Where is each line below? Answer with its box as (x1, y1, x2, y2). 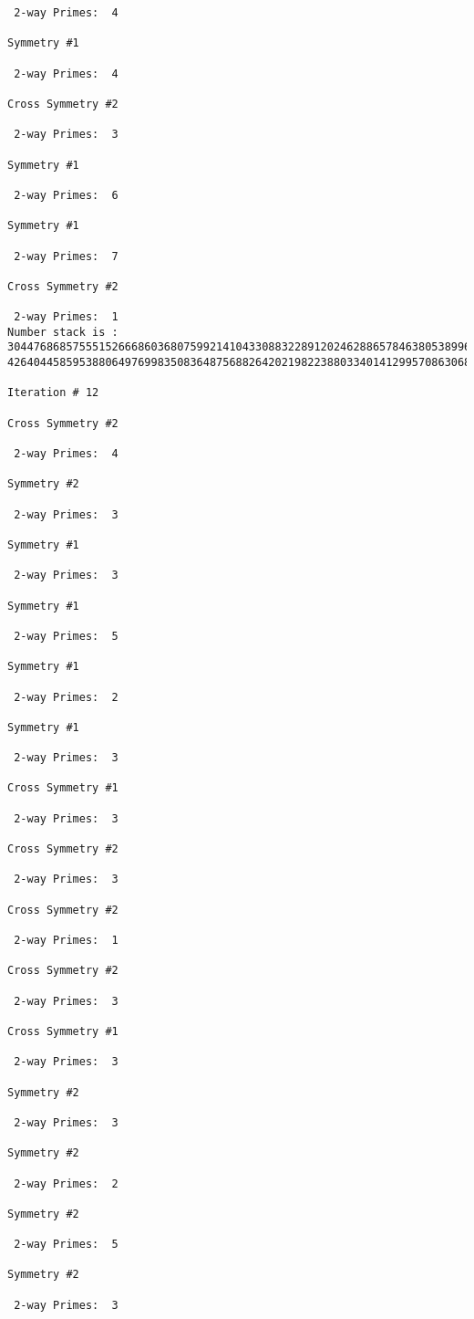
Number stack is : (7, 325, 118, 339)
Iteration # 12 (7, 386, 99, 400)
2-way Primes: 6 (14, 188, 118, 202)
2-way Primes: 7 (14, 249, 118, 263)
